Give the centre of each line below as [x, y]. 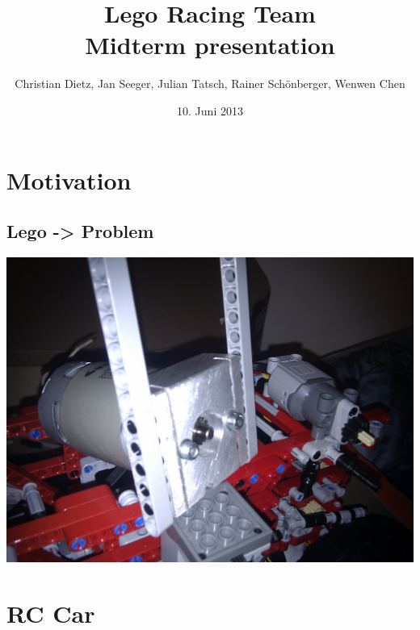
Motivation [69, 179]
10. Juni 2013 [210, 110]
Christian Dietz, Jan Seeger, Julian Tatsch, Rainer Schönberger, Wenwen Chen [210, 83]
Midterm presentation [210, 45]
